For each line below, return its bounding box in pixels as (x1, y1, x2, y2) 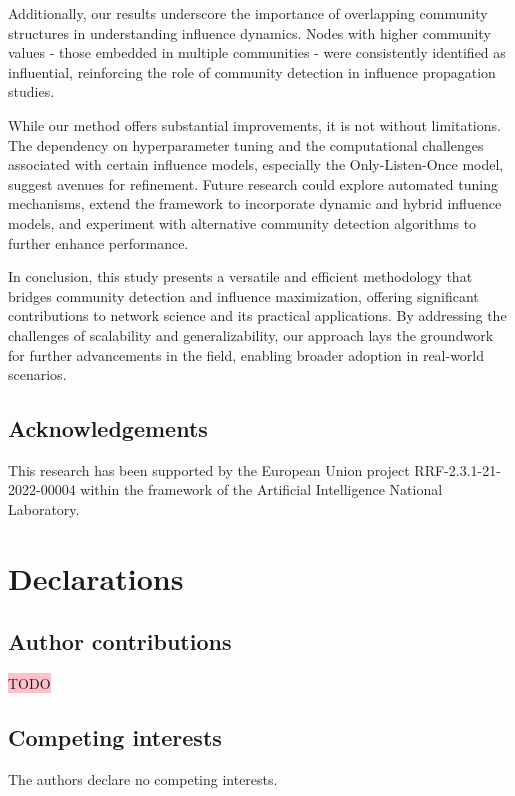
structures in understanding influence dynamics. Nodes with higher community (8, 22, 491, 43)
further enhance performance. (8, 232, 189, 253)
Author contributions (8, 626, 232, 657)
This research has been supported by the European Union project (8, 459, 410, 480)
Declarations (8, 557, 184, 598)
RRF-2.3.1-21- (414, 459, 501, 480)
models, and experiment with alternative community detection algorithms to (8, 212, 477, 233)
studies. (8, 81, 55, 102)
